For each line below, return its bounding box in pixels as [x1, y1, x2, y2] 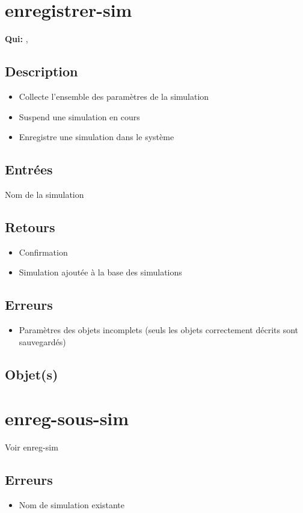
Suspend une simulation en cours [19, 110, 140, 123]
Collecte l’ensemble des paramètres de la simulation [19, 90, 209, 102]
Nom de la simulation [5, 188, 84, 200]
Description [5, 62, 78, 81]
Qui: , [5, 32, 28, 45]
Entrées [5, 160, 53, 179]
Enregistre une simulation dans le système [19, 131, 174, 143]
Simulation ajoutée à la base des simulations [19, 266, 182, 278]
